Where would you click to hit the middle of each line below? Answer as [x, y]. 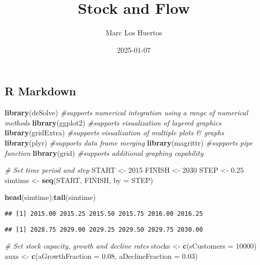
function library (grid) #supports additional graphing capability [104, 152]
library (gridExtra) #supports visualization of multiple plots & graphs [114, 132]
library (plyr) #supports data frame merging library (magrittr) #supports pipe [129, 142]
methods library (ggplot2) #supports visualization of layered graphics [113, 122]
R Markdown [41, 91]
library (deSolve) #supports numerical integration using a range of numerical [126, 113]
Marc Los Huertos [134, 33]
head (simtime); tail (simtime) [50, 197]
